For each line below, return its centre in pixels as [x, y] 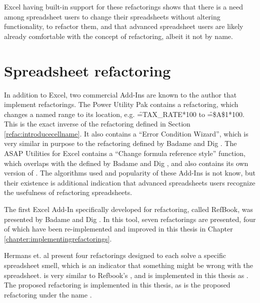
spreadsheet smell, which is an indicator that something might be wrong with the [128, 265]
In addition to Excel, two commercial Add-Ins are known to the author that [120, 94]
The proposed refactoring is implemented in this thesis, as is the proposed [117, 285]
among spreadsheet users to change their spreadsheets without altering [112, 16]
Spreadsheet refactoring [87, 70]
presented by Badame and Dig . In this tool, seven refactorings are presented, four [130, 219]
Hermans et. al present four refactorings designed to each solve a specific [115, 255]
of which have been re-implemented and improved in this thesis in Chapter [118, 229]
